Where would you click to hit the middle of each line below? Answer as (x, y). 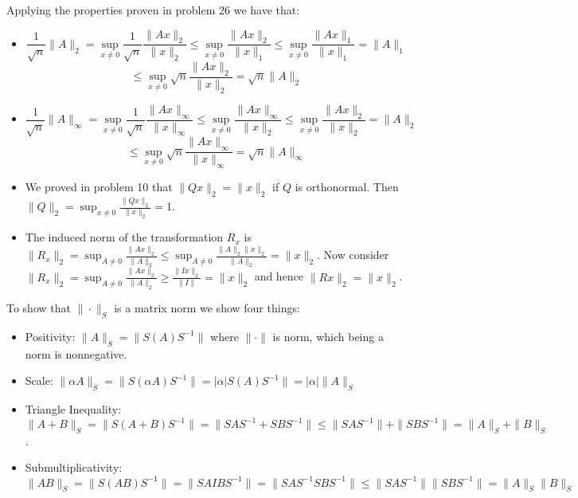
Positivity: (50, 336)
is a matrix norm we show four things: (207, 308)
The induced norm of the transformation (124, 237)
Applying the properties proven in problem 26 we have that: (153, 10)
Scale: (39, 380)
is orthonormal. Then (347, 187)
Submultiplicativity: (74, 467)
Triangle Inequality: (73, 409)
